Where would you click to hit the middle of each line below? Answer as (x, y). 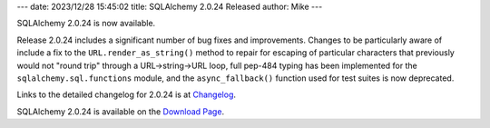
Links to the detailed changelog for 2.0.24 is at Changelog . (126, 94)
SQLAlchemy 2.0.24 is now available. (86, 24)
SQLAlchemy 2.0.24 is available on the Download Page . (121, 111)
